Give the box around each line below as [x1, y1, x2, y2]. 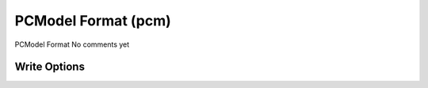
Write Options [14, 60, 85, 74]
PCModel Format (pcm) [14, 12, 172, 29]
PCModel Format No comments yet [14, 40, 130, 49]
